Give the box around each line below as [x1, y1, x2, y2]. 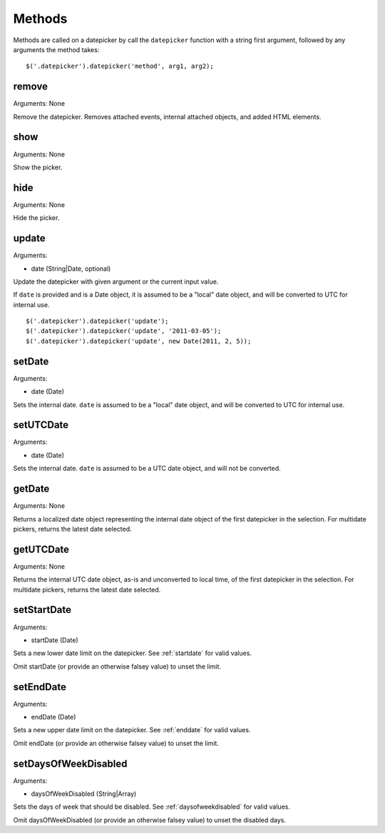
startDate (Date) [31, 636, 78, 644]
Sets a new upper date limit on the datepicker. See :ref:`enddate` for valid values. [13, 726, 251, 734]
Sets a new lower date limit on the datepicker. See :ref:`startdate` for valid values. [13, 649, 252, 657]
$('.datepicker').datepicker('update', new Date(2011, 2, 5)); [26, 336, 252, 345]
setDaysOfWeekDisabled [13, 757, 128, 769]
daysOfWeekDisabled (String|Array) [31, 789, 137, 798]
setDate [13, 355, 49, 367]
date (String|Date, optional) [31, 264, 111, 273]
